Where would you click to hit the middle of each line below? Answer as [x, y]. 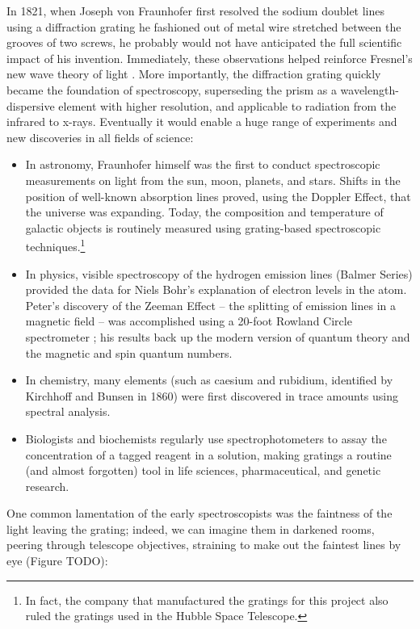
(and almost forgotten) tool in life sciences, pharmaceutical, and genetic [203, 470]
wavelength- [370, 89]
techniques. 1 [55, 245]
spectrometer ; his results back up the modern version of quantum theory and [218, 336]
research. [47, 486]
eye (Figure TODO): [57, 561]
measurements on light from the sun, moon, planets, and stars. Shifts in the [213, 180]
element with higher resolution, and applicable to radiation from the [227, 105]
